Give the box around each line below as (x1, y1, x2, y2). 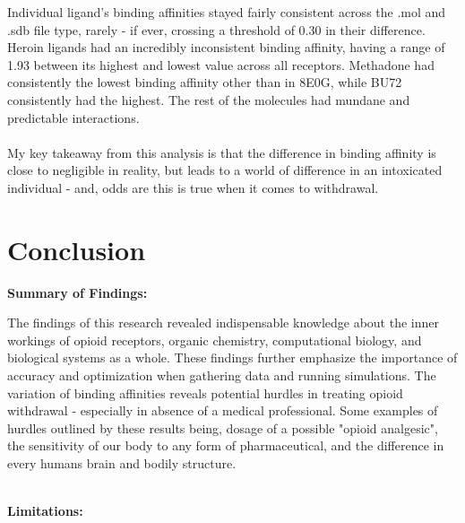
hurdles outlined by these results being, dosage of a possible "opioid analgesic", (7, 418, 438, 437)
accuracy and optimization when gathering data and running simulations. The (7, 366, 436, 385)
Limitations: (7, 501, 83, 520)
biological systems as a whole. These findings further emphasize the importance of (7, 348, 458, 367)
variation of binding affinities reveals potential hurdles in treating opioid (7, 383, 403, 402)
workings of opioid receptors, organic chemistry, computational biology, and (7, 330, 422, 349)
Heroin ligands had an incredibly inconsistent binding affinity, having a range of (7, 38, 445, 57)
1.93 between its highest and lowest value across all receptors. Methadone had (7, 55, 435, 74)
